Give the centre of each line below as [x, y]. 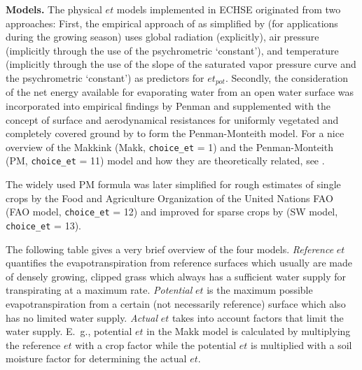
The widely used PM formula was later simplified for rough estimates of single [173, 184]
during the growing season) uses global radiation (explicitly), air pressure [162, 37]
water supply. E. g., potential [69, 331]
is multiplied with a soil [301, 344]
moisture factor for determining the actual [96, 358]
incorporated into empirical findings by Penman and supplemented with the [168, 106]
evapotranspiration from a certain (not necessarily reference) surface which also [176, 303]
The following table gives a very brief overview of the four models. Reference [170, 249]
